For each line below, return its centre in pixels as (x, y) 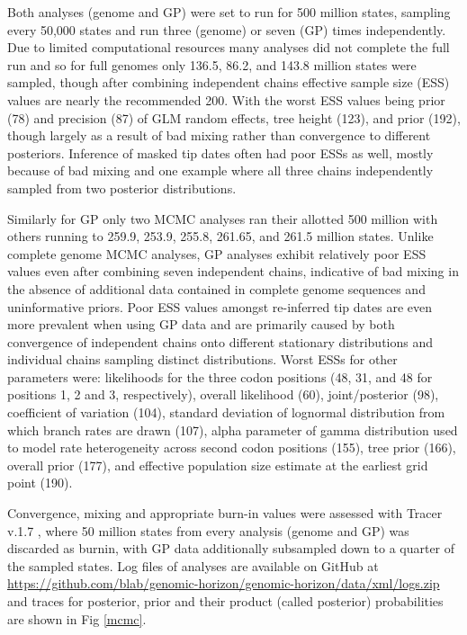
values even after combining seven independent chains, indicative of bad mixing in (233, 271)
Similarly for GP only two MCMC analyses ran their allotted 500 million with (223, 218)
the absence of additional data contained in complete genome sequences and (216, 288)
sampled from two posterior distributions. (122, 188)
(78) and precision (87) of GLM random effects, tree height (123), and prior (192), (234, 117)
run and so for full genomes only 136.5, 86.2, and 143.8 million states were (212, 64)
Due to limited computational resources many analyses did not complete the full (229, 47)
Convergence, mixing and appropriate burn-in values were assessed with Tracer (225, 513)
